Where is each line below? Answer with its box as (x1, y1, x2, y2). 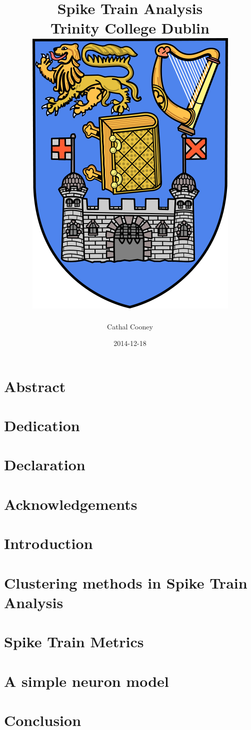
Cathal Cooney (107, 321, 153, 331)
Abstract (4, 376, 66, 396)
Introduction (4, 533, 93, 554)
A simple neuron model (4, 670, 169, 691)
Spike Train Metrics (4, 631, 144, 652)
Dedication (4, 415, 80, 436)
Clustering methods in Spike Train (4, 572, 247, 593)
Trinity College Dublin (50, 18, 209, 38)
